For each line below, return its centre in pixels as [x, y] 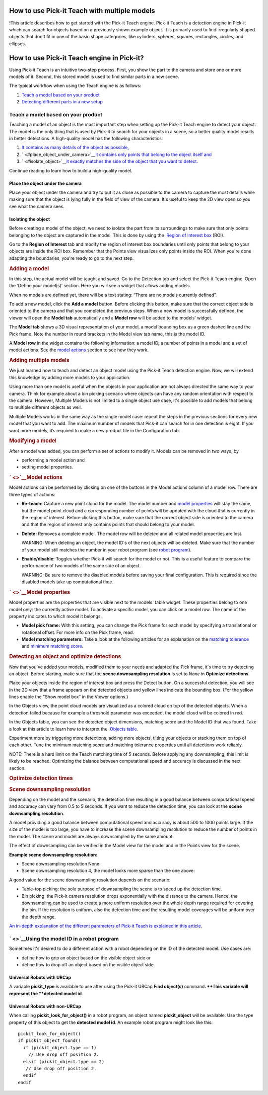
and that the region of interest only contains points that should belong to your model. [108, 525]
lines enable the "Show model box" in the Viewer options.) [69, 697]
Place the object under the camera [45, 183]
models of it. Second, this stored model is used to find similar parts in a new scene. [94, 77]
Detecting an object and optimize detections [65, 657]
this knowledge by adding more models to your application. [70, 377]
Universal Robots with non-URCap [45, 1006]
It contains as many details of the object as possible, [75, 148]
